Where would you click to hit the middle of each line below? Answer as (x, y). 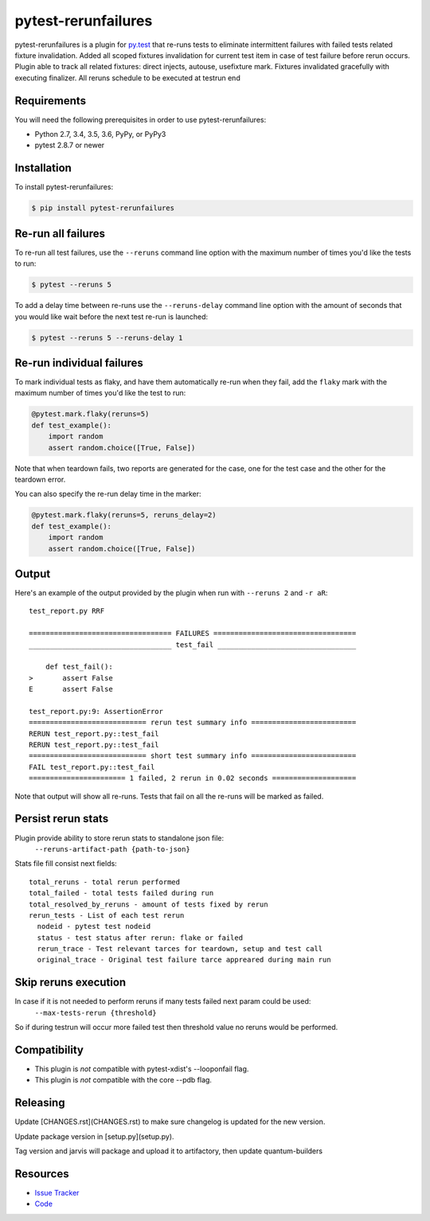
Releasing (40, 1103)
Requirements (51, 101)
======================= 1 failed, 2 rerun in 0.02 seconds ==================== (193, 778)
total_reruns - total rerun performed (105, 882)
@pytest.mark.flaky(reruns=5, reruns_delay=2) (124, 515)
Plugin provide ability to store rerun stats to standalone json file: (119, 838)
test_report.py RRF (67, 611)
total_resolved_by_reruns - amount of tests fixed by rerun (149, 904)
